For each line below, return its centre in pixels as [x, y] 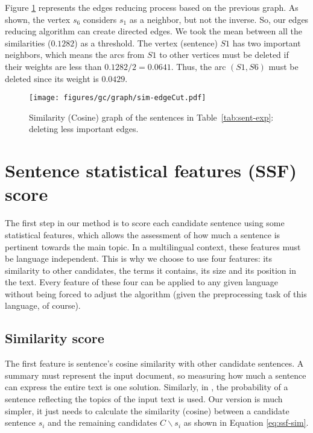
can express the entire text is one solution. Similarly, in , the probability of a [147, 387]
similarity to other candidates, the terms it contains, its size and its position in [150, 270]
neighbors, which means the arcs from [75, 55]
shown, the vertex [38, 19]
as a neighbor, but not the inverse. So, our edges [219, 19]
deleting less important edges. [84, 129]
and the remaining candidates [103, 422]
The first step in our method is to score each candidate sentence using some [145, 223]
